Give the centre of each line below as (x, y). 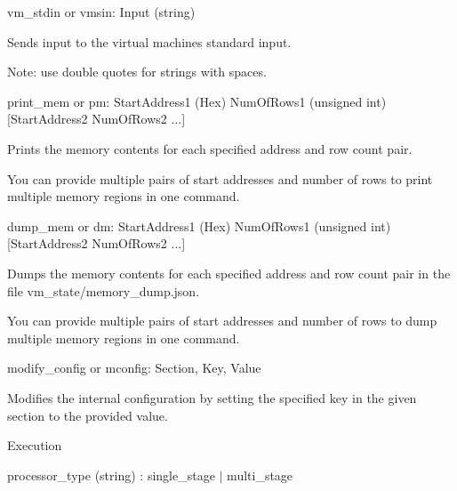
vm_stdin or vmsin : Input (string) (101, 12)
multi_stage (260, 475)
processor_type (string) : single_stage (111, 475)
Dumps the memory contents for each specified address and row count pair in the (229, 273)
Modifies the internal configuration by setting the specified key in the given (212, 397)
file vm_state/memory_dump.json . (104, 290)
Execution (35, 445)
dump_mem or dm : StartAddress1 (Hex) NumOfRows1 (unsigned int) (199, 225)
